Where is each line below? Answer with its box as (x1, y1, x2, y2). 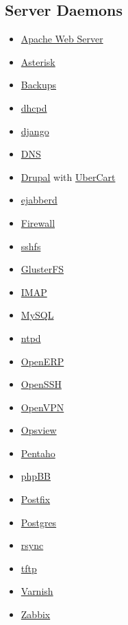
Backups (21, 77, 57, 92)
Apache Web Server (21, 32, 103, 46)
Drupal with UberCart (21, 169, 116, 184)
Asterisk (21, 54, 55, 69)
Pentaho (21, 445, 55, 460)
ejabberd (21, 193, 57, 207)
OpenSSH (21, 377, 62, 391)
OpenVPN (21, 400, 64, 414)
